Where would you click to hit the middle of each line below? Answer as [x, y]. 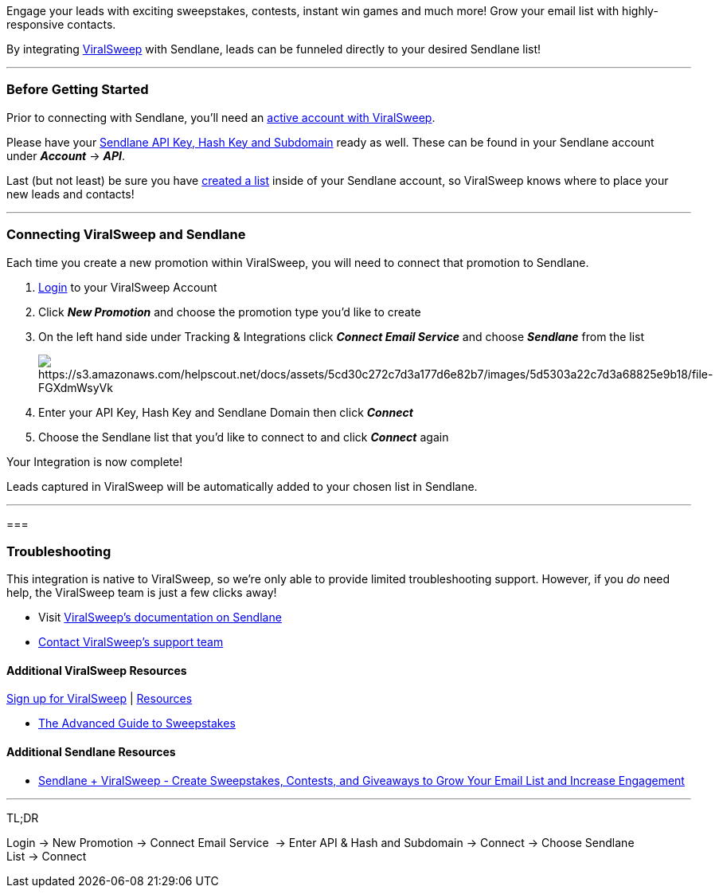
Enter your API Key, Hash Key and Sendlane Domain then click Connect [226, 412]
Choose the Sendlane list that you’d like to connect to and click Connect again [244, 437]
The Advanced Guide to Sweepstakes [137, 723]
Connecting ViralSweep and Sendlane [126, 235]
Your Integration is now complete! [95, 461]
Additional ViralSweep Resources [97, 670]
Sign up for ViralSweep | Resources [100, 699]
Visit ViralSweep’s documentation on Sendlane [160, 618]
